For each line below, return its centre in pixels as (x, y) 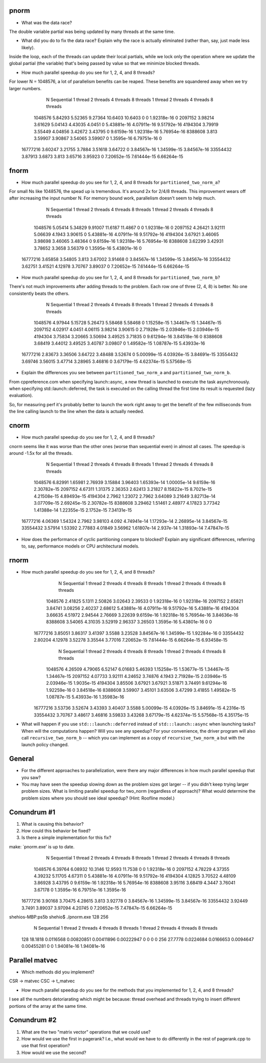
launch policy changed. (45, 745)
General (22, 759)
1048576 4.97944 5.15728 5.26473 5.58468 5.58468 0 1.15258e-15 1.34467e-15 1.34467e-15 (128, 322)
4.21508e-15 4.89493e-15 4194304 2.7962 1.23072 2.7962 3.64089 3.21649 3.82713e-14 (125, 496)
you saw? (31, 777)
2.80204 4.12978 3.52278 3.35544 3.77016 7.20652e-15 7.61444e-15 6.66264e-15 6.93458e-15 (131, 640)
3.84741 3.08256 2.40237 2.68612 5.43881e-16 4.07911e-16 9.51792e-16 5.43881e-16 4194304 (142, 608)
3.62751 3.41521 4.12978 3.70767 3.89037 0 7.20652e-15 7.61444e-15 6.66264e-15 (105, 266)
